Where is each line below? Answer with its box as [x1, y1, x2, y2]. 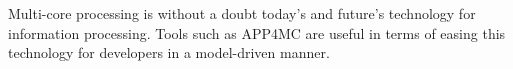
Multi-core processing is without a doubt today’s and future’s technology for [8, 3, 476, 23]
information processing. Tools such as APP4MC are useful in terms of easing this [8, 22, 506, 43]
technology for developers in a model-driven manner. [8, 42, 330, 63]
